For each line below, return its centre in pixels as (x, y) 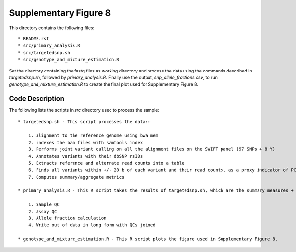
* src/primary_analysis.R (49, 46)
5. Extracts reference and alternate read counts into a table (106, 163)
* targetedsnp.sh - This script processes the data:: (84, 122)
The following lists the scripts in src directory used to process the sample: (84, 110)
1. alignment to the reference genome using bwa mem (93, 135)
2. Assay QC (42, 211)
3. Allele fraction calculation (67, 218)
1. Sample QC (44, 204)
